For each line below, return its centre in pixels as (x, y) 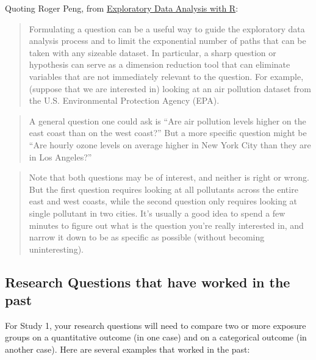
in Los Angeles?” (60, 157)
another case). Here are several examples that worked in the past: (127, 349)
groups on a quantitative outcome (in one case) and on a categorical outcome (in (156, 337)
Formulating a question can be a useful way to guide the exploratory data (167, 28)
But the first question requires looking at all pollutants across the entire (163, 189)
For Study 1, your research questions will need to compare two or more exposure (156, 325)
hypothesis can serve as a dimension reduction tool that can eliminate (160, 64)
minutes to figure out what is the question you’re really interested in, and (166, 225)
